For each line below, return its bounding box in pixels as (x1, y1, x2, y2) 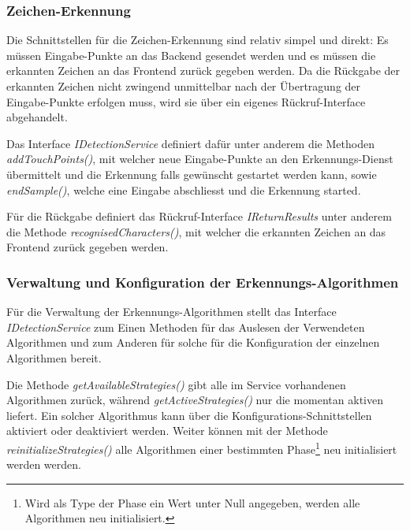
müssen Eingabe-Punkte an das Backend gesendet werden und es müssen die (6, 46, 376, 63)
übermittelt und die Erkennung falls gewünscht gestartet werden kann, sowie (6, 165, 377, 182)
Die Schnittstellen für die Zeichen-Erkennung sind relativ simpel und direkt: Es (6, 32, 389, 48)
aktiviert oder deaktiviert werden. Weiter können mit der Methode (6, 422, 328, 439)
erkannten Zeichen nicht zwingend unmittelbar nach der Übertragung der (6, 78, 361, 94)
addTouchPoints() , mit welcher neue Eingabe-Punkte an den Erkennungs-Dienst (6, 150, 393, 167)
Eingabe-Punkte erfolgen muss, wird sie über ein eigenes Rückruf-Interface (6, 93, 366, 110)
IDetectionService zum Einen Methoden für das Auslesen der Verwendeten (6, 318, 365, 335)
